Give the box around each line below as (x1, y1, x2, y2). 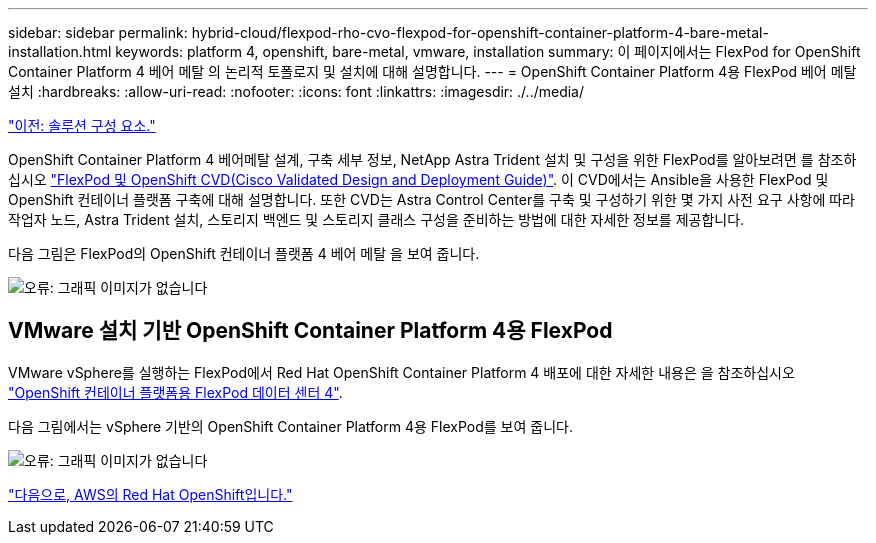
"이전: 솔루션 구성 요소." (8, 117, 156, 134)
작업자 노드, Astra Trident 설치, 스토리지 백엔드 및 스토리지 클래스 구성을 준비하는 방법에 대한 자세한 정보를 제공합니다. (8, 211, 745, 228)
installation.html (8, 43, 112, 60)
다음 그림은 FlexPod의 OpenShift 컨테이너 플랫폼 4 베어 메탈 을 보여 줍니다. (8, 245, 480, 262)
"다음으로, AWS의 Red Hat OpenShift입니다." (8, 485, 293, 503)
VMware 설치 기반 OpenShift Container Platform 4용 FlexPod (8, 318, 613, 344)
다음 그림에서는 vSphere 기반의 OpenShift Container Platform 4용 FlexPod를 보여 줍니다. (8, 417, 573, 435)
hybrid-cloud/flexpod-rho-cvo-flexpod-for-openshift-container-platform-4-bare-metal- (191, 24, 769, 41)
